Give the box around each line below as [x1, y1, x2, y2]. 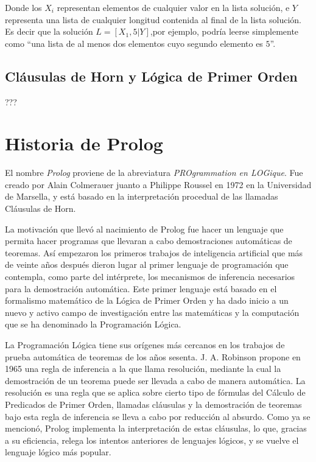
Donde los [5, 1, 42, 13]
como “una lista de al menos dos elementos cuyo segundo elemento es [5, 37, 263, 49]
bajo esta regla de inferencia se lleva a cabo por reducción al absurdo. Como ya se [5, 410, 311, 422]
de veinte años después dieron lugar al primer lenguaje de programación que [5, 258, 289, 271]
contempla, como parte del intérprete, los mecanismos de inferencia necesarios [5, 270, 295, 283]
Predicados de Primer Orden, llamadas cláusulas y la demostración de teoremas [5, 397, 302, 410]
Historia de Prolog [5, 131, 163, 156]
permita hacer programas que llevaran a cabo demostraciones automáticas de [5, 234, 292, 247]
